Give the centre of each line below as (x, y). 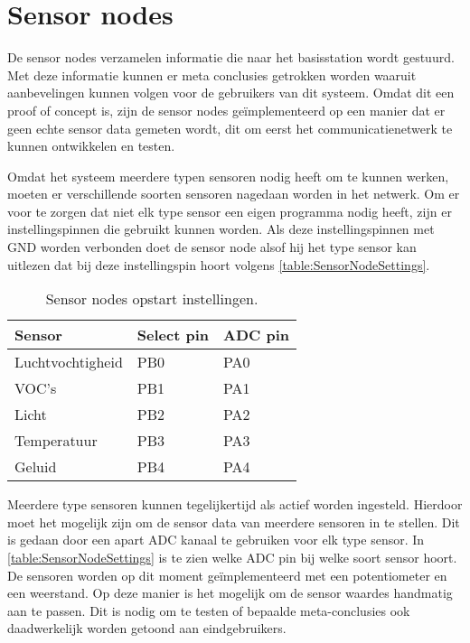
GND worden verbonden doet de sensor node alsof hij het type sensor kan (212, 247)
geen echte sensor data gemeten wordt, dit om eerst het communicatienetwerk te (230, 128)
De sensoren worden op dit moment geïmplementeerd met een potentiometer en (227, 575)
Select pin (173, 335)
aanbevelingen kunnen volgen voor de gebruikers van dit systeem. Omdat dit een (231, 93)
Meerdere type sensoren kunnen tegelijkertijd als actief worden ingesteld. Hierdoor (235, 504)
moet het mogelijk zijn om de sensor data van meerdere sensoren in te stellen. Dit (234, 522)
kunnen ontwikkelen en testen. (91, 146)
